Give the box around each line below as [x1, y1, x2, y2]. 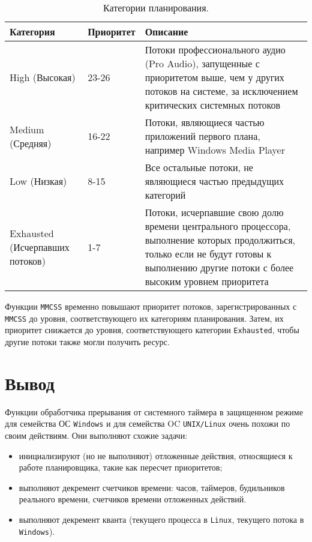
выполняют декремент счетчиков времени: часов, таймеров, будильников [19, 481, 285, 493]
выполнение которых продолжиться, [145, 233, 295, 247]
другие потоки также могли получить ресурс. [5, 335, 170, 348]
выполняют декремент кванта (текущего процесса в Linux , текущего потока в [19, 513, 304, 525]
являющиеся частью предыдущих [145, 174, 284, 188]
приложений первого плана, [145, 129, 260, 143]
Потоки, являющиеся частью [145, 115, 265, 129]
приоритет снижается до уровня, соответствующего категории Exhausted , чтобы [5, 324, 299, 336]
